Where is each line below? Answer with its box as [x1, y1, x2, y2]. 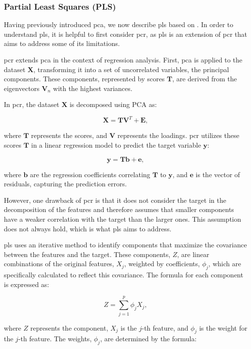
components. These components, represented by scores [4, 74, 165, 84]
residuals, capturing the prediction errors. [4, 179, 127, 189]
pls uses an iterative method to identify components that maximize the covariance [4, 240, 247, 250]
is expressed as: [4, 279, 49, 289]
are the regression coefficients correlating [30, 169, 150, 179]
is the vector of [195, 169, 240, 179]
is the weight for [199, 322, 248, 333]
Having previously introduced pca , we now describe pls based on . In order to [4, 19, 234, 30]
